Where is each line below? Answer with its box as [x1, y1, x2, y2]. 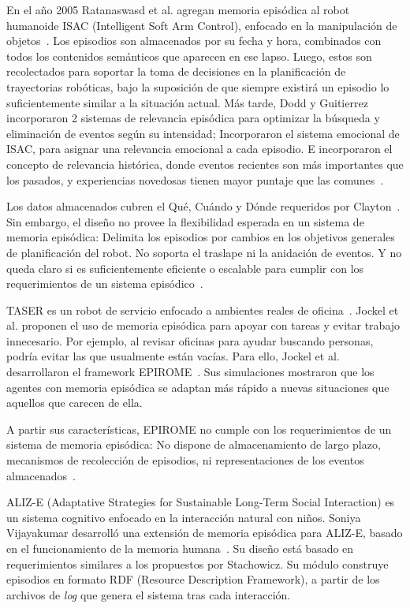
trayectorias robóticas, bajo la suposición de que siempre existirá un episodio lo [6, 78, 389, 95]
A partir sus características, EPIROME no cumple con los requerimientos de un [6, 420, 392, 437]
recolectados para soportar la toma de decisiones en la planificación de [6, 63, 346, 80]
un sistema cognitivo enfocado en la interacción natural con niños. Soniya [6, 509, 361, 525]
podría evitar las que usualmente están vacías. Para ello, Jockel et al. [6, 348, 340, 364]
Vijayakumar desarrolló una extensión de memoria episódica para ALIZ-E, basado [6, 524, 403, 541]
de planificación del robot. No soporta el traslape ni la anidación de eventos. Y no [6, 244, 402, 260]
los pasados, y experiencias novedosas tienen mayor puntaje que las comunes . [6, 171, 384, 188]
